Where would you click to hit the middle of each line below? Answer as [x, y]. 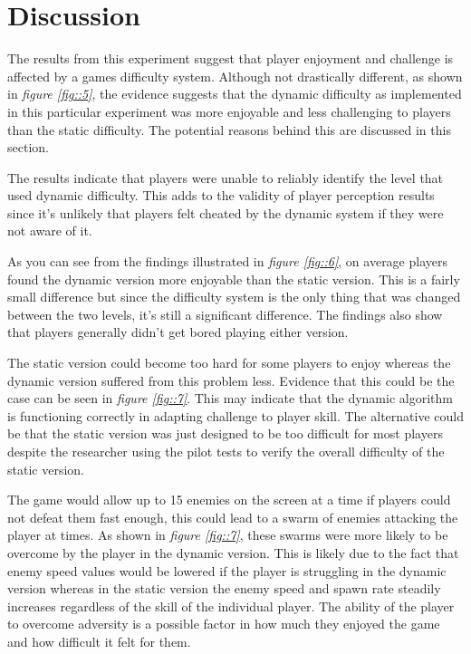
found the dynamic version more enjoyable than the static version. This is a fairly [234, 279]
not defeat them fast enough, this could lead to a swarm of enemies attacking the [233, 517]
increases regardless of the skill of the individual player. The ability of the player [231, 606]
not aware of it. [50, 231]
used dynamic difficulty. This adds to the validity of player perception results [221, 195]
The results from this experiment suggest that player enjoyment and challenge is [231, 58]
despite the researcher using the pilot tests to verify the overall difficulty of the [226, 451]
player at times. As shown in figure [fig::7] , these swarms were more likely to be [228, 535]
